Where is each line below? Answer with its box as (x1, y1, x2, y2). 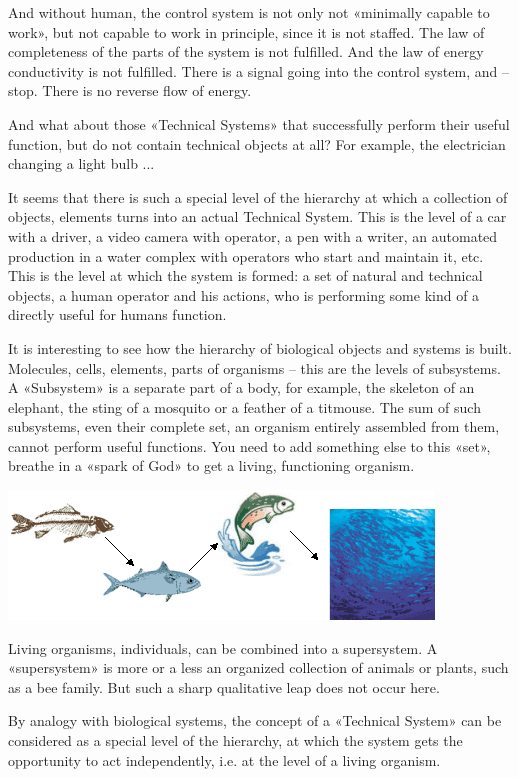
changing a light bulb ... (8, 153, 155, 174)
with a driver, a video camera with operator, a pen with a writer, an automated (8, 225, 498, 246)
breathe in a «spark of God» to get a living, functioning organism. (8, 455, 415, 476)
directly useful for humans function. (8, 304, 227, 325)
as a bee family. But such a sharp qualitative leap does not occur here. (8, 676, 440, 697)
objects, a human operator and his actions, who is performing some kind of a (8, 284, 480, 305)
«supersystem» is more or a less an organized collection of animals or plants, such (8, 657, 509, 678)
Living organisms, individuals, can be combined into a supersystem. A (8, 637, 438, 658)
